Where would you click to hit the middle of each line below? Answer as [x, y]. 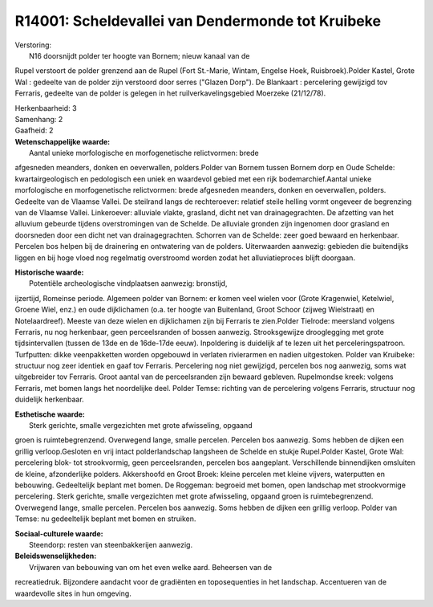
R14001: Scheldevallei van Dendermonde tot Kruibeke [198, 21]
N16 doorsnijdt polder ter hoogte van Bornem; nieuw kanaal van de [140, 55]
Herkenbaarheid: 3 [46, 108]
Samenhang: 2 [39, 119]
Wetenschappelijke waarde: [63, 141]
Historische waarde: [49, 272]
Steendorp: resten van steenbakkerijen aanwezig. [111, 544]
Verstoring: [33, 45]
